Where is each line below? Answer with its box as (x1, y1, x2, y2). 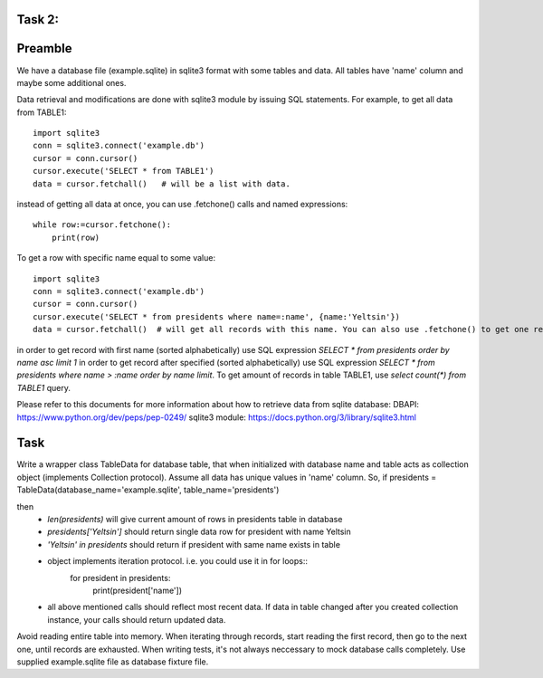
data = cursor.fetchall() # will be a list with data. (33, 178, 291, 189)
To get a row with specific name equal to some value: (16, 253, 216, 263)
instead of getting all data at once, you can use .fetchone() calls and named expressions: (16, 199, 348, 210)
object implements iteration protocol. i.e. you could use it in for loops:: (47, 556, 308, 567)
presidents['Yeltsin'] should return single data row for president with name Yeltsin (47, 526, 352, 538)
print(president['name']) (92, 585, 183, 596)
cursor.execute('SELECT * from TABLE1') (33, 166, 214, 177)
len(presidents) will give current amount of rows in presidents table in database (47, 513, 343, 524)
